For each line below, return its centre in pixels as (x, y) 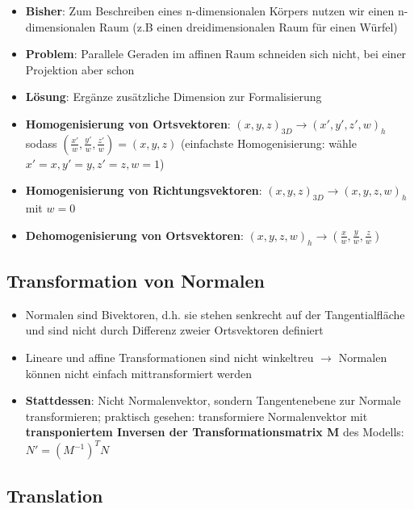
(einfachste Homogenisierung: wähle (268, 143)
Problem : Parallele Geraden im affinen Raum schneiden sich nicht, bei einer (216, 54)
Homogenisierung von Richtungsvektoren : (144, 190)
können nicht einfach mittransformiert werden (139, 373)
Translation (55, 495)
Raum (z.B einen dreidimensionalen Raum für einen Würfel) (248, 26)
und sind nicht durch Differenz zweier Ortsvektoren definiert (174, 330)
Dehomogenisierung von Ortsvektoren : (134, 235)
